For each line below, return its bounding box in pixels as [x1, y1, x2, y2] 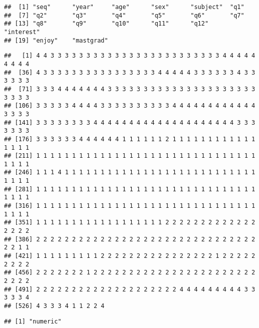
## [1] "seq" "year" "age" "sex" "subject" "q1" [4, 4, 244, 11]
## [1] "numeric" [4, 317, 62, 325]
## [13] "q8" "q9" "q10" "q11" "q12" [4, 20, 209, 28]
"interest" [4, 28, 40, 36]
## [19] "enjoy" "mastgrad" [4, 37, 108, 44]
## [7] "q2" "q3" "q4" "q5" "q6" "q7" [4, 12, 244, 19]
